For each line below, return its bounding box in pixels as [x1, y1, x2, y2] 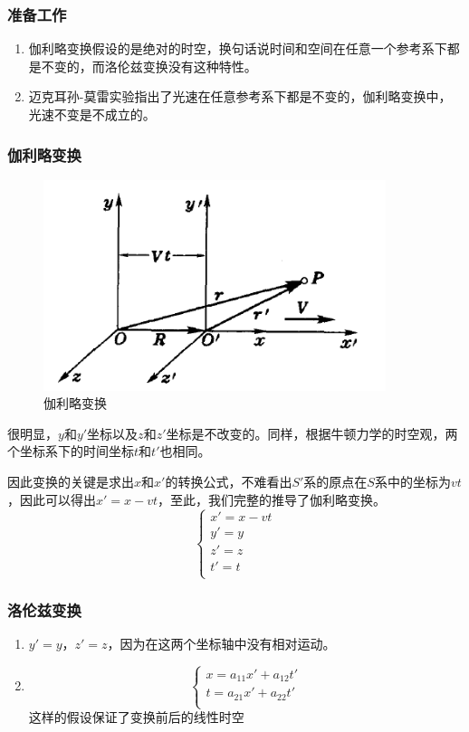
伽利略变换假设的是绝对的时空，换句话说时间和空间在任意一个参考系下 [28, 39, 447, 58]
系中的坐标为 [374, 471, 451, 490]
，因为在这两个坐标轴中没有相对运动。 [107, 634, 336, 652]
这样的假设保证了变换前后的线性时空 [28, 708, 244, 727]
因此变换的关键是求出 [7, 471, 134, 490]
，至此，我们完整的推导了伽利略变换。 [158, 490, 387, 509]
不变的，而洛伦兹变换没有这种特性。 [41, 56, 257, 75]
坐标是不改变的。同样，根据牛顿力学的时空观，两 [166, 423, 458, 442]
